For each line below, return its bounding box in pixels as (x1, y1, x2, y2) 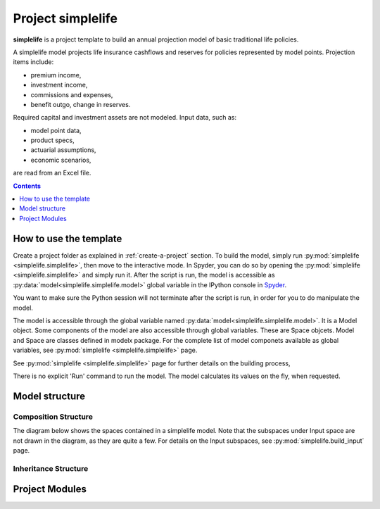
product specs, (30, 136, 75, 144)
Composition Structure (13, 412, 93, 422)
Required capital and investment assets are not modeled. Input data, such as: (13, 113, 237, 122)
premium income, (30, 70, 82, 79)
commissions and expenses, (30, 90, 113, 99)
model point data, (30, 126, 82, 134)
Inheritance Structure (13, 463, 89, 473)
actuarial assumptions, (30, 146, 96, 154)
